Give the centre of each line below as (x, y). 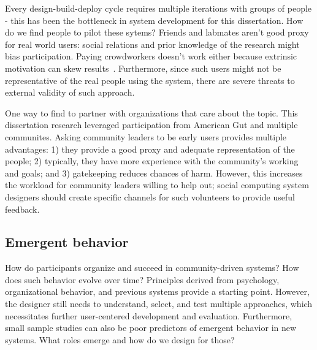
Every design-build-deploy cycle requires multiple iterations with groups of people (158, 8)
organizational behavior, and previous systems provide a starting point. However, (157, 291)
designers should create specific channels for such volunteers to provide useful (150, 196)
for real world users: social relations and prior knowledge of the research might (152, 44)
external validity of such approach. (70, 92)
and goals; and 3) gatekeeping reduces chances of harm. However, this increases (154, 173)
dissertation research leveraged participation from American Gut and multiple (151, 125)
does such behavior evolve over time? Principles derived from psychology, (142, 279)
